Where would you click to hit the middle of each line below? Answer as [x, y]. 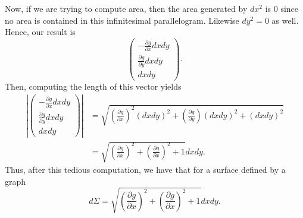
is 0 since [282, 8]
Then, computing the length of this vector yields [93, 86]
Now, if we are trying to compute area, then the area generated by [126, 8]
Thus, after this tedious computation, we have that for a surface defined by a [145, 169]
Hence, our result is [40, 32]
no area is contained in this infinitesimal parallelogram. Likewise [122, 20]
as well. [285, 20]
